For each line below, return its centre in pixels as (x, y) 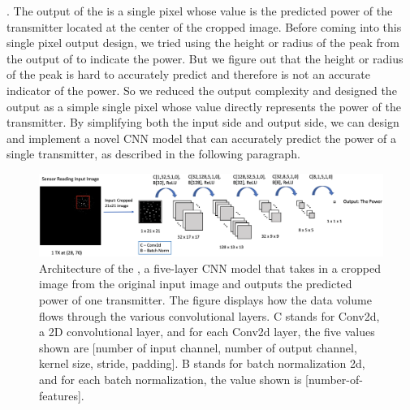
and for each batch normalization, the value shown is (170, 379)
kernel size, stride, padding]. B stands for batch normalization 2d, (202, 363)
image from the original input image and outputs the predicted (196, 284)
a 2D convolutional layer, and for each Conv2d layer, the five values (207, 332)
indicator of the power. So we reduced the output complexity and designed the (202, 90)
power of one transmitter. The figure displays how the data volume (205, 299)
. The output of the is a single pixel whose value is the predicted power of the (200, 11)
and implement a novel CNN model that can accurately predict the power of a (201, 138)
